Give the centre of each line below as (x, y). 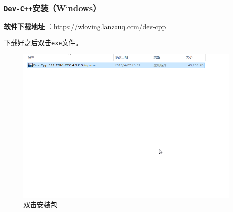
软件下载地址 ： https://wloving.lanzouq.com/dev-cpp (85, 26)
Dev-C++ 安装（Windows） (52, 8)
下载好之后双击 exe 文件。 (43, 42)
